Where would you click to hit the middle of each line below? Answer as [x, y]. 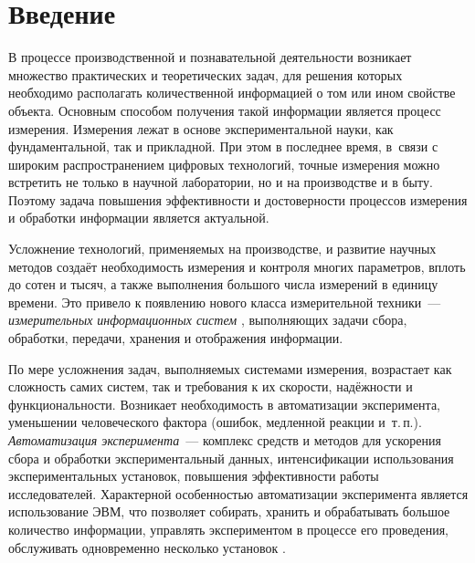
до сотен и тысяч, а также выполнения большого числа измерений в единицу [223, 284]
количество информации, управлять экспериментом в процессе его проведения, [228, 529]
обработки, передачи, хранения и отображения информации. [176, 338]
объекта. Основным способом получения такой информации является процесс [225, 110]
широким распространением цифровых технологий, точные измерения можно [224, 164]
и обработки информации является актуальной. [139, 218]
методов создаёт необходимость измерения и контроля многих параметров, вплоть [237, 266]
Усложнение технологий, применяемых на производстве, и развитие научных [222, 249]
